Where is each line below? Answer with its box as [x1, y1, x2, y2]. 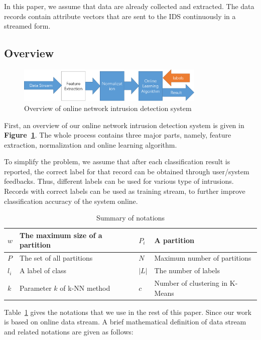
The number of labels [154, 265, 220, 276]
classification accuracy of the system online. [4, 195, 138, 206]
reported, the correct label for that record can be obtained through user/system [4, 166, 249, 176]
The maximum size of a [20, 230, 102, 240]
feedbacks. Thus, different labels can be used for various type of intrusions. [4, 176, 234, 186]
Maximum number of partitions [154, 253, 251, 263]
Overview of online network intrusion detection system [24, 102, 192, 113]
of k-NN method [60, 282, 110, 293]
